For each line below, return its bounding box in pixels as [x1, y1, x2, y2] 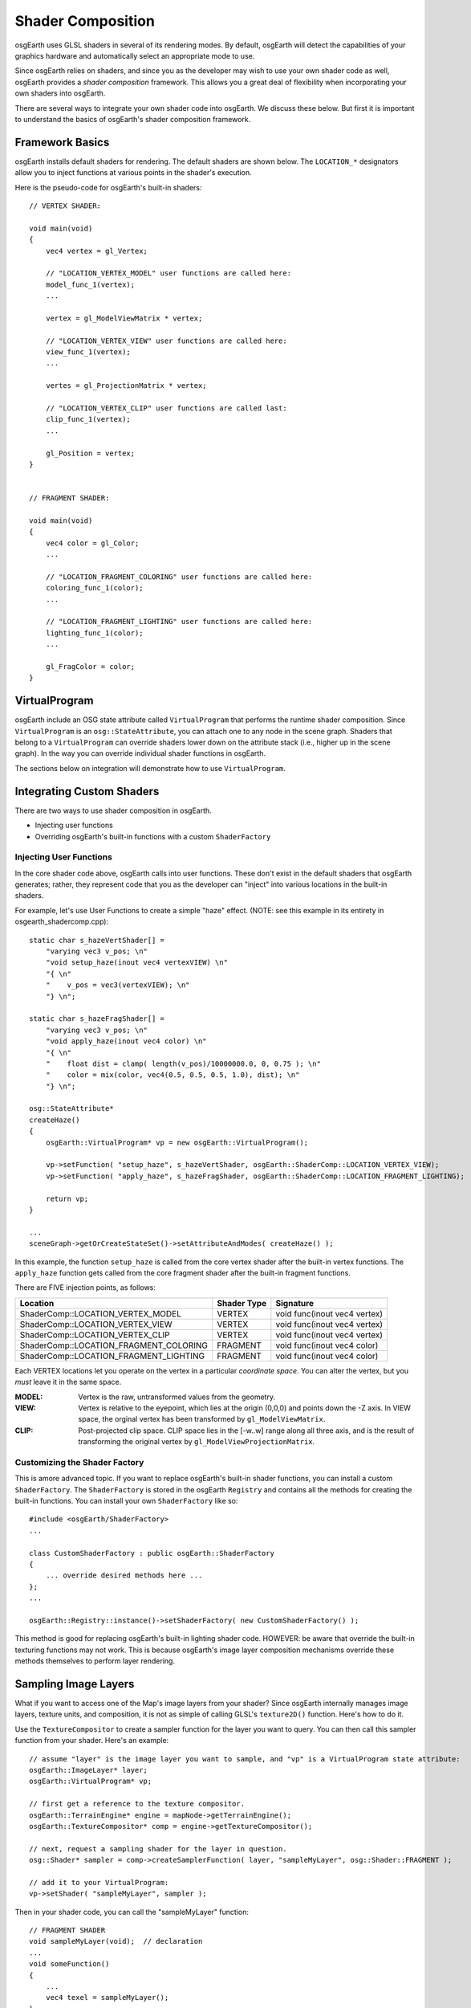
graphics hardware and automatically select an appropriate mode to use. [14, 51, 255, 60]
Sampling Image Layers [14, 1677, 135, 1691]
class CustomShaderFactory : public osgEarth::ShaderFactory [29, 1549, 274, 1557]
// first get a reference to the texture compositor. [29, 1799, 245, 1809]
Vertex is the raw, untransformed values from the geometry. [78, 1392, 276, 1402]
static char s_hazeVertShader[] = [29, 936, 164, 945]
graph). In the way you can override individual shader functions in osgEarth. [14, 749, 266, 758]
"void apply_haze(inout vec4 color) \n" [45, 1037, 208, 1046]
